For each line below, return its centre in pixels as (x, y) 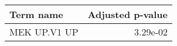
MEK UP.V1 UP (44, 32)
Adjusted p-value (127, 14)
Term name (36, 14)
